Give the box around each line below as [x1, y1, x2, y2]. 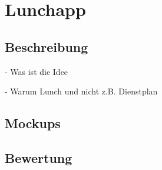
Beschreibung [5, 37, 88, 55]
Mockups [5, 114, 61, 132]
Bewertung [5, 148, 72, 166]
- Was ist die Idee [5, 65, 68, 77]
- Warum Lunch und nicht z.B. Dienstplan [5, 85, 158, 97]
